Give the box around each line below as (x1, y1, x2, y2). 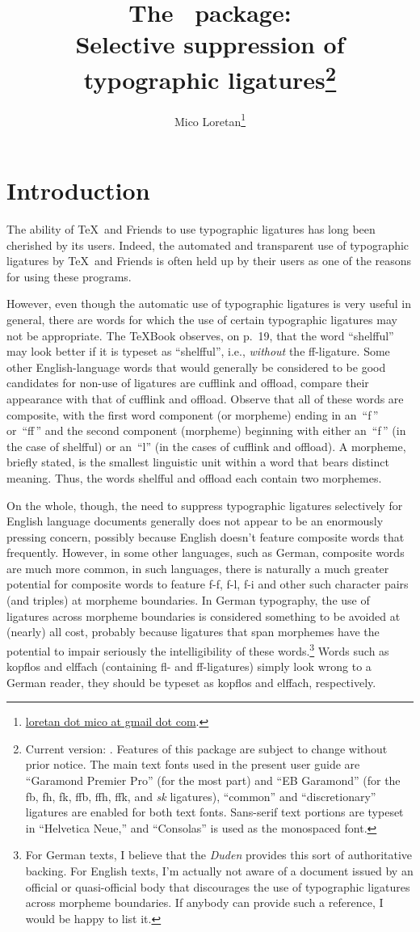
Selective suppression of (75, 27, 345, 61)
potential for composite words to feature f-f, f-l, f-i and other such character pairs (6, 576, 409, 593)
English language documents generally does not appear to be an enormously (6, 512, 384, 529)
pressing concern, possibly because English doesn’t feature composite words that (6, 528, 405, 545)
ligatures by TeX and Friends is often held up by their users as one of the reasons (6, 252, 412, 269)
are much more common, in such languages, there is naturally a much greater (6, 559, 389, 576)
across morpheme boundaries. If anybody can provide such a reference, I (25, 894, 384, 911)
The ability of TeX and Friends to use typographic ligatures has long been (6, 221, 376, 238)
